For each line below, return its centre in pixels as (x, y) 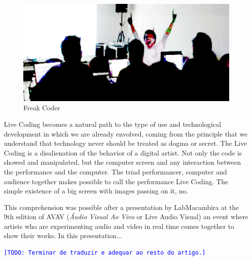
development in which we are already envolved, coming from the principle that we (126, 133)
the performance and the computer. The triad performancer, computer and (116, 171)
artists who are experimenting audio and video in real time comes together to (119, 226)
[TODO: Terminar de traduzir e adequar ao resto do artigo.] (105, 253)
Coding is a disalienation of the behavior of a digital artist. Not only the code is (123, 152)
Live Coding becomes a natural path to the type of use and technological (113, 124)
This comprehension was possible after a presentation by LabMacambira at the (121, 207)
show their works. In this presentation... (63, 235)
